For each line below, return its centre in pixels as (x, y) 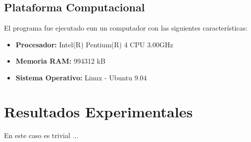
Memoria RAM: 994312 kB (60, 61)
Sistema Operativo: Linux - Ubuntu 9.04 (81, 77)
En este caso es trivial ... (41, 135)
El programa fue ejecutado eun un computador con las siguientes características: (126, 28)
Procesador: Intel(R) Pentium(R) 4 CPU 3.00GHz (94, 44)
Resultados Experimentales (99, 111)
